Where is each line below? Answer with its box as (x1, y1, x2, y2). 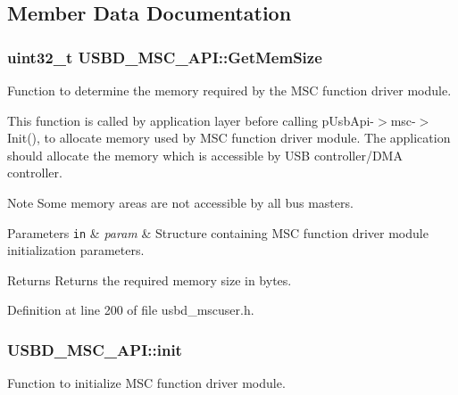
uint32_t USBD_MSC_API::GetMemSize (7, 45, 322, 68)
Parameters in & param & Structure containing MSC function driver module (7, 223, 429, 242)
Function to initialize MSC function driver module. (7, 374, 286, 392)
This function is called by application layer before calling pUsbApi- (7, 111, 375, 129)
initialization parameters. (7, 241, 145, 259)
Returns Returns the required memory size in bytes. (7, 270, 292, 289)
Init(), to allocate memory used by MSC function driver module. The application (7, 128, 451, 147)
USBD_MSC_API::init (7, 338, 182, 360)
